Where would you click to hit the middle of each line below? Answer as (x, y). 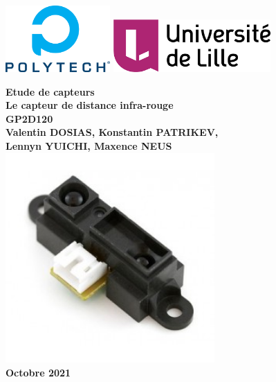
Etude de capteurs (50, 91)
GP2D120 (29, 118)
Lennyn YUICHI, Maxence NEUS (89, 146)
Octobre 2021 (38, 372)
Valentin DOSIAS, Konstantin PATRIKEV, (112, 132)
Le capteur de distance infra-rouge (90, 105)
